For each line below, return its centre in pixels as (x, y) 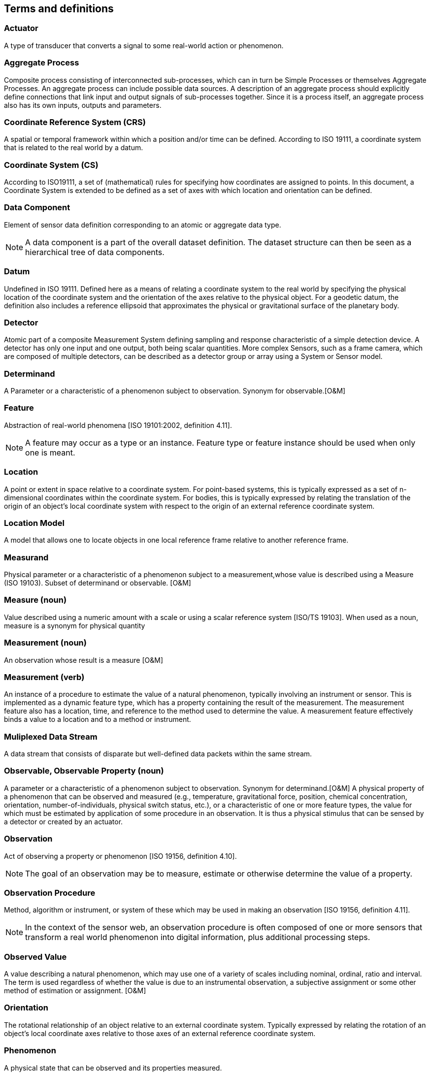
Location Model (34, 523)
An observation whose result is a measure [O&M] (84, 660)
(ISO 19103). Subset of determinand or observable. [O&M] (98, 583)
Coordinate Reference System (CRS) (75, 122)
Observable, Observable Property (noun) (84, 771)
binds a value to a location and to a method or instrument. (98, 719)
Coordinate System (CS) (51, 165)
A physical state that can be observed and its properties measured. (113, 1068)
